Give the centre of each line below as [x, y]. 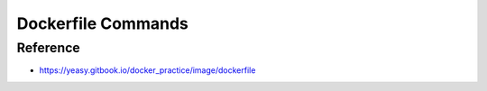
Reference [48, 48]
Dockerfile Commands [102, 23]
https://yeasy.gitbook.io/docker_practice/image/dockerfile [147, 70]
